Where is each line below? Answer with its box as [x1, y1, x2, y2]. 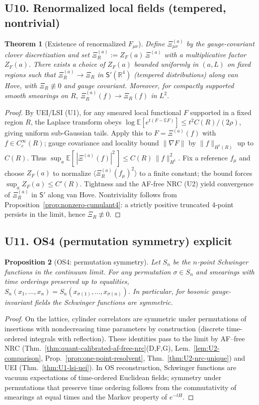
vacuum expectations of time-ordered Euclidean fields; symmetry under [4, 372, 222, 382]
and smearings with [195, 266, 255, 276]
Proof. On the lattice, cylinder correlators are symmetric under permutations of [4, 313, 247, 324]
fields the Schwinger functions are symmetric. [34, 296, 173, 307]
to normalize [53, 167, 91, 178]
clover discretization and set [4, 49, 90, 59]
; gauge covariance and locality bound [44, 137, 159, 148]
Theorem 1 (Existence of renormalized [4, 38, 126, 48]
